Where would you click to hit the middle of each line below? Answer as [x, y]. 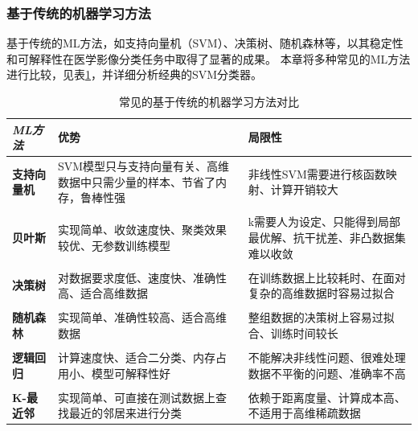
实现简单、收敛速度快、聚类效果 [142, 230]
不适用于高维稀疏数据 [304, 413]
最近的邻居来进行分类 [125, 413]
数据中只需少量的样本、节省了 [136, 181]
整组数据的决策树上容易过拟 [321, 317]
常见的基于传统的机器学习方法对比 [209, 101]
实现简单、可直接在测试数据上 [136, 397]
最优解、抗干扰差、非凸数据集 [327, 237]
